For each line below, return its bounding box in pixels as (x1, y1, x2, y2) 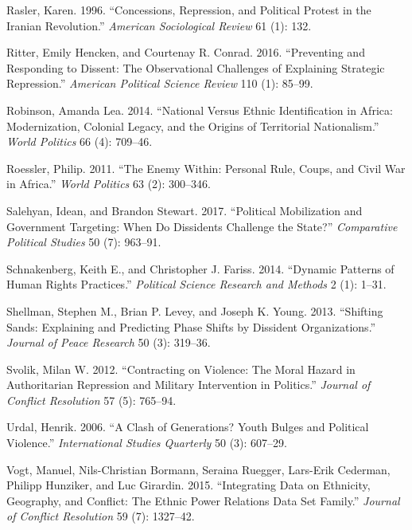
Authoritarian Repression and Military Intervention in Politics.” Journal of (6, 376, 371, 393)
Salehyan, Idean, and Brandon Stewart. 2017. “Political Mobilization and (6, 202, 363, 218)
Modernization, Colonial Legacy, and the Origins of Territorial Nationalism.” (6, 117, 379, 134)
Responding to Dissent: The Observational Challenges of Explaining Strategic (6, 59, 385, 76)
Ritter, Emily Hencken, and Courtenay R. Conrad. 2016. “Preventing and (6, 44, 365, 61)
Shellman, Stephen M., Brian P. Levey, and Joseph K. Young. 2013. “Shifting (6, 302, 383, 319)
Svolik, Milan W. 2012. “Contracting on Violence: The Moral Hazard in (6, 360, 356, 377)
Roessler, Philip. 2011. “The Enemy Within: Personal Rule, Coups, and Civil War (6, 159, 406, 176)
